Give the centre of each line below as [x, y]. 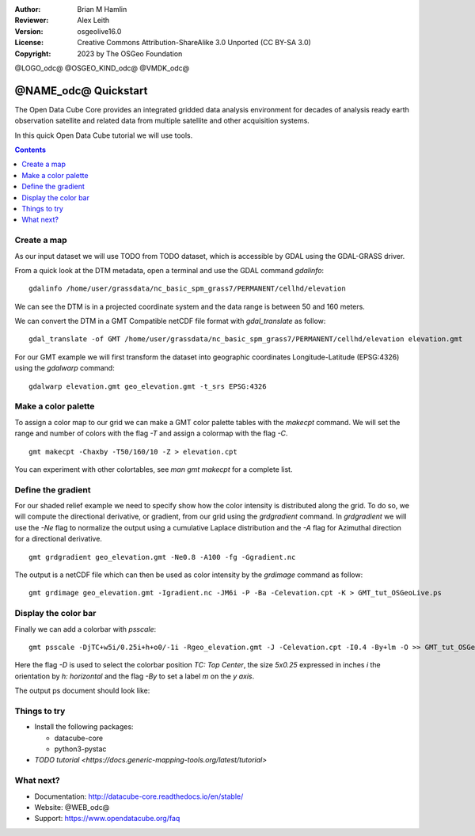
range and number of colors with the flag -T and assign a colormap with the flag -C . [151, 433]
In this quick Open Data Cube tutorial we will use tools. [104, 135]
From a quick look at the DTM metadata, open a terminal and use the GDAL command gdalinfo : [169, 270]
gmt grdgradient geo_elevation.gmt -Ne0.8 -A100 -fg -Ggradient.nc [162, 557]
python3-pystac [80, 749]
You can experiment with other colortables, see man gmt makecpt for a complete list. [154, 469]
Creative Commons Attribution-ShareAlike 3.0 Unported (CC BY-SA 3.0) [194, 43]
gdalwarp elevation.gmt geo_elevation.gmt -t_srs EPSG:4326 [148, 386]
